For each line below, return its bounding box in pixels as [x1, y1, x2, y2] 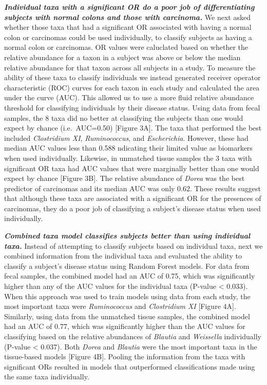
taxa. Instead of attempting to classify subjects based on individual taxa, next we [4, 240, 263, 251]
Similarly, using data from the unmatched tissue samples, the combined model [4, 310, 250, 321]
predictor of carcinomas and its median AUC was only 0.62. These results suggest [4, 182, 261, 193]
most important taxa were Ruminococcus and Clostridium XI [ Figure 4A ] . [4, 301, 236, 311]
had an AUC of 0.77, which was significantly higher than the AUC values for [4, 321, 245, 332]
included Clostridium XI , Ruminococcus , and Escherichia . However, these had [4, 132, 249, 143]
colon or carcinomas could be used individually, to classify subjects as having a [4, 31, 252, 42]
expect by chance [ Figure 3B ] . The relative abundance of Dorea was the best [4, 173, 245, 184]
